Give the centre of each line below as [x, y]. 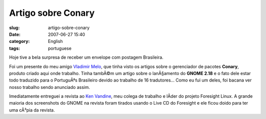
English [55, 41]
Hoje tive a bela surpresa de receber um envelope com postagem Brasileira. [86, 57]
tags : [15, 48]
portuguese [60, 48]
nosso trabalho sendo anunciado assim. [50, 87]
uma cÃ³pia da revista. [32, 110]
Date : [15, 34]
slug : [14, 28]
